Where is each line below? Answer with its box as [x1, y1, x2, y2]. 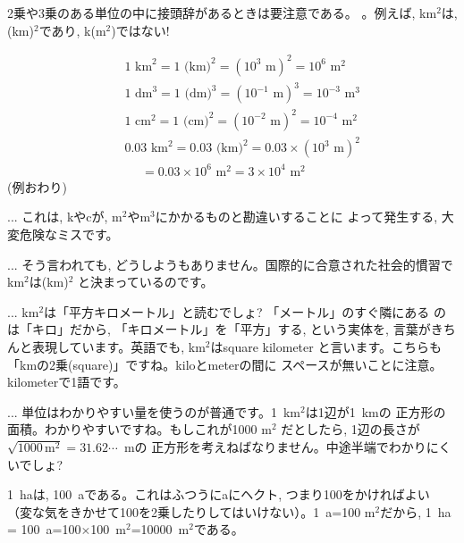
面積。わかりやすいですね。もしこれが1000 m [7, 420, 272, 439]
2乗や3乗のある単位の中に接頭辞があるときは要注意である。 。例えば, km [7, 4, 437, 21]
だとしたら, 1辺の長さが [281, 420, 420, 439]
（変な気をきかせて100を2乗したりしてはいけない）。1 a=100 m [7, 502, 375, 521]
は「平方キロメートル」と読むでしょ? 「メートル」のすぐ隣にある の [44, 302, 447, 321]
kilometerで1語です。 [7, 372, 126, 391]
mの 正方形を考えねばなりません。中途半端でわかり [123, 437, 426, 455]
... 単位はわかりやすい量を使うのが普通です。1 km [7, 402, 300, 421]
